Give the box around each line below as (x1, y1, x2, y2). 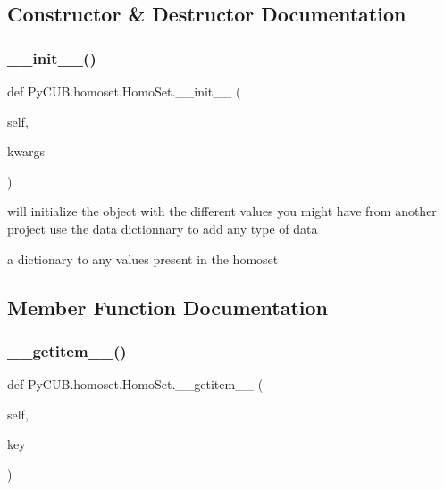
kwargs (7, 142, 46, 161)
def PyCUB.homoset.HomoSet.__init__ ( (7, 82, 241, 100)
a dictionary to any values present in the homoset (7, 249, 279, 268)
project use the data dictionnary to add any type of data (7, 219, 318, 237)
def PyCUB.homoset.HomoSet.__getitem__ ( (7, 375, 264, 394)
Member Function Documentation (7, 293, 329, 320)
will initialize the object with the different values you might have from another (7, 202, 437, 220)
